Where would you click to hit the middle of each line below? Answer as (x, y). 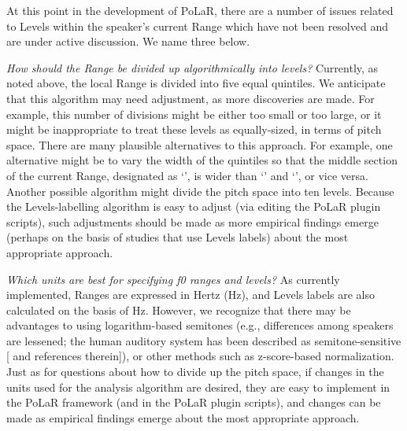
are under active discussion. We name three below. (128, 41)
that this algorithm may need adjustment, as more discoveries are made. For (191, 98)
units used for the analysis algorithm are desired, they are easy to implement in (198, 387)
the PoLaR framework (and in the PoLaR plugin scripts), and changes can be (194, 402)
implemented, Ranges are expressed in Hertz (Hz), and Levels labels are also (191, 295)
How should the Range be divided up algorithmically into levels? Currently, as (192, 67)
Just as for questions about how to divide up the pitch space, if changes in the (195, 372)
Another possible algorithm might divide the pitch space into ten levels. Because (200, 191)
